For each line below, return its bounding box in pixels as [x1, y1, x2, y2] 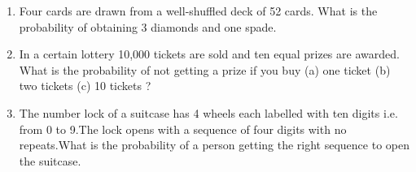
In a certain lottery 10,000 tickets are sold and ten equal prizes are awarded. [19, 45, 400, 62]
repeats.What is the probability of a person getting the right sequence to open [19, 136, 410, 153]
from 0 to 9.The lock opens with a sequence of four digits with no [19, 120, 347, 137]
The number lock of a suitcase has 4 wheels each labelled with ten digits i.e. [19, 104, 398, 121]
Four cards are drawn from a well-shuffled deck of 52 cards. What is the [19, 2, 378, 19]
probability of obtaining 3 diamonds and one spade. [19, 18, 277, 35]
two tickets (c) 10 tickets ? [19, 77, 151, 94]
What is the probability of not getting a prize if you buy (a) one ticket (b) [19, 61, 391, 78]
